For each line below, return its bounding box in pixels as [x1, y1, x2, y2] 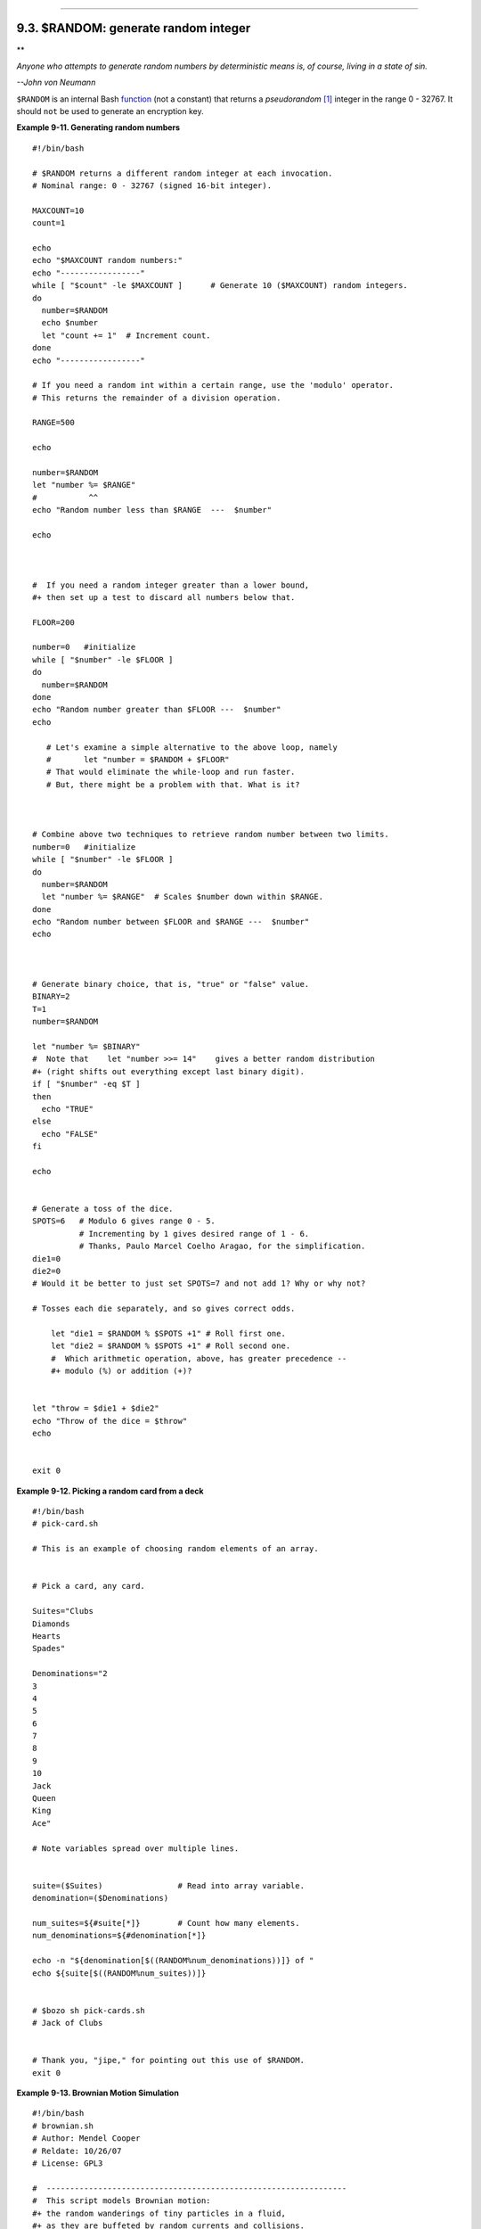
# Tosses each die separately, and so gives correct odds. [32, 1304, 296, 1314]
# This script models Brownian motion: [32, 2196, 211, 2206]
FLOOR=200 [32, 617, 75, 628]
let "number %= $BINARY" [32, 1041, 141, 1051]
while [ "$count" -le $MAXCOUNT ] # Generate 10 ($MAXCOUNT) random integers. [32, 281, 409, 291]
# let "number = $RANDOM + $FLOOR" [45, 754, 231, 764]
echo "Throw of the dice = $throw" [32, 1416, 188, 1426]
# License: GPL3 [32, 2158, 103, 2168]
